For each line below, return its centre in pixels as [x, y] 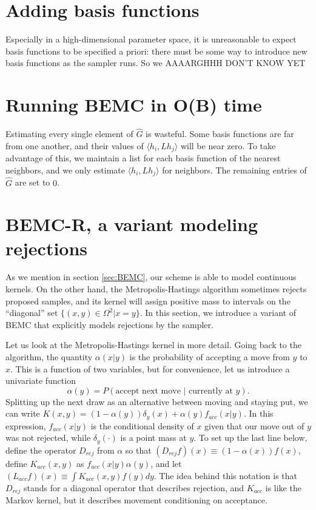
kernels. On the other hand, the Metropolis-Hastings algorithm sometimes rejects [156, 289]
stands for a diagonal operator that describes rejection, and [134, 487]
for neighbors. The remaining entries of [234, 169]
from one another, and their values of [75, 145]
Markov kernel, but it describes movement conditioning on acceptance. [136, 499]
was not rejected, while [48, 438]
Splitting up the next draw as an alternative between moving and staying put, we [157, 401]
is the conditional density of [142, 425]
